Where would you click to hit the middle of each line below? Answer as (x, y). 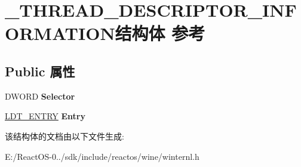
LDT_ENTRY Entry (45, 116)
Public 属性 (40, 71)
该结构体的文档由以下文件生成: (64, 136)
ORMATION (60, 33)
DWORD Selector (40, 96)
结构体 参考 (160, 33)
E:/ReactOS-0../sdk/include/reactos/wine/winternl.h (102, 156)
